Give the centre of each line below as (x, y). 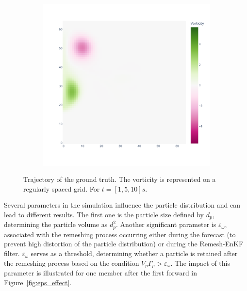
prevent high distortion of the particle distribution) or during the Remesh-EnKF (124, 244)
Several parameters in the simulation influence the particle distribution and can (122, 205)
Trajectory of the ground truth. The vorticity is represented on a (120, 179)
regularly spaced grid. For (62, 188)
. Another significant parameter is (166, 224)
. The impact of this (200, 263)
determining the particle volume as (56, 224)
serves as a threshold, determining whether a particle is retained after (134, 253)
